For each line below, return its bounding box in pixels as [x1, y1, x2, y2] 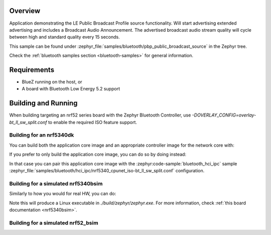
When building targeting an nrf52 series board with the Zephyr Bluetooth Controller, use [9, 112, 191, 118]
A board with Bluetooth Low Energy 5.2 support [22, 86, 120, 92]
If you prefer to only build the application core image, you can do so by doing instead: [9, 151, 187, 158]
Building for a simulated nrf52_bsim [9, 219, 98, 226]
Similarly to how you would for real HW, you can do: [9, 191, 116, 197]
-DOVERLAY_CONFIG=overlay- [192, 112, 256, 118]
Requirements [9, 65, 55, 74]
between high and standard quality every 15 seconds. [9, 34, 120, 40]
